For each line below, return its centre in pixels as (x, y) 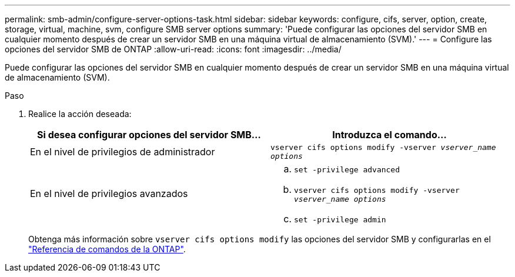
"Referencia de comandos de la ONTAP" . (107, 249)
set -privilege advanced (347, 170)
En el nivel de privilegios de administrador (123, 152)
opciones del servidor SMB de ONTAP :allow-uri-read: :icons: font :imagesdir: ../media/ (173, 49)
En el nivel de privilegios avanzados (109, 193)
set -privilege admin (340, 220)
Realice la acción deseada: (80, 114)
